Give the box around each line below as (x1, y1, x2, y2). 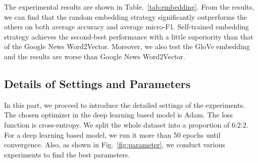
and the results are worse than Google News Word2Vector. (4, 51, 185, 61)
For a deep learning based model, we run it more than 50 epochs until (4, 129, 221, 140)
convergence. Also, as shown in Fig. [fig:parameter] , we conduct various (4, 139, 225, 150)
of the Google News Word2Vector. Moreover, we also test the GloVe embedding (4, 41, 250, 52)
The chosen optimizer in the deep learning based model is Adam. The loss (4, 109, 233, 120)
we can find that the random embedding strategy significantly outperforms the (4, 11, 247, 22)
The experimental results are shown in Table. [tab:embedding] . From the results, (4, 2, 254, 12)
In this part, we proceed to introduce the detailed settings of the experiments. (4, 99, 245, 110)
